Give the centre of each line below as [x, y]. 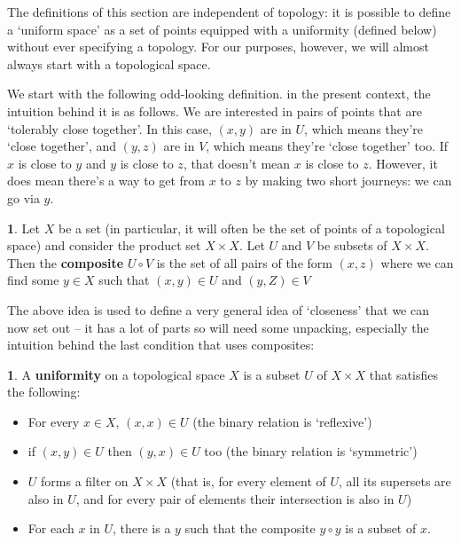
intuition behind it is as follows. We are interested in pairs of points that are [215, 110]
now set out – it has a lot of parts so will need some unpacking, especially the [218, 327]
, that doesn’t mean [237, 163]
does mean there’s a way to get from [106, 181]
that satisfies [404, 374]
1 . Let [24, 228]
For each [51, 528]
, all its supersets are [395, 481]
